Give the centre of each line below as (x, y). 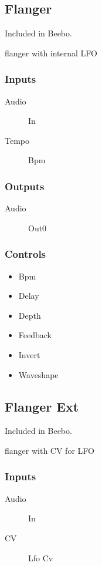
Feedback (35, 335)
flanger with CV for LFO (50, 450)
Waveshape (38, 374)
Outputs (25, 186)
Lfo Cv (41, 557)
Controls (25, 254)
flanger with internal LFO (51, 53)
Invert (29, 354)
